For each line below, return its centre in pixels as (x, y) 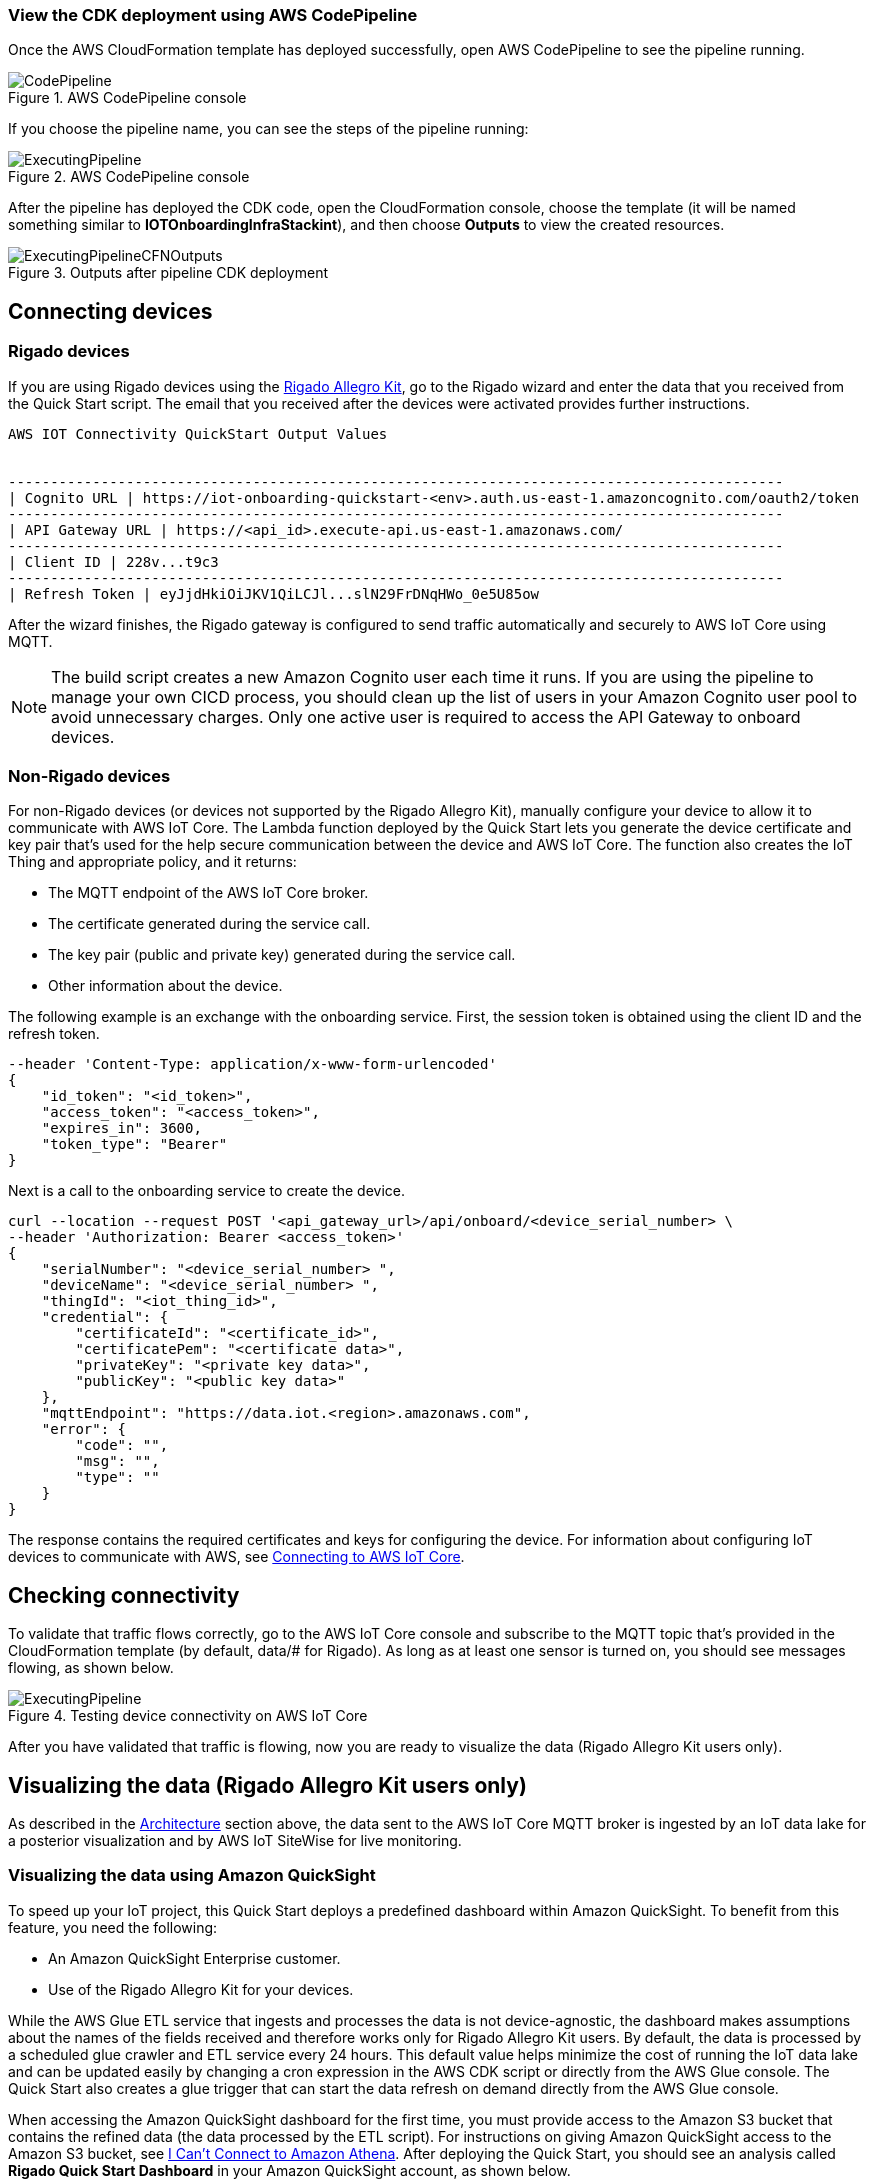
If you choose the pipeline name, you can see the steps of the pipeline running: (268, 129)
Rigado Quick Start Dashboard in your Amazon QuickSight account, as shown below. (289, 2170)
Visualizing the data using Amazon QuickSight (192, 1875)
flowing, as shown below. (91, 1668)
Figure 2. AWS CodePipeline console (129, 177)
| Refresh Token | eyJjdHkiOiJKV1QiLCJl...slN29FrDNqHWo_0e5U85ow (274, 593)
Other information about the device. (165, 986)
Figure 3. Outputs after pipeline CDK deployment (168, 273)
